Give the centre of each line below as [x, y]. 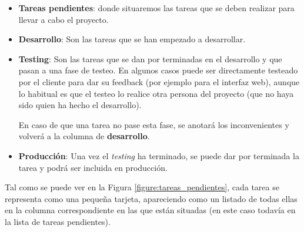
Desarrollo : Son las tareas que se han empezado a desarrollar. [132, 39]
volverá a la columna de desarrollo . [84, 136]
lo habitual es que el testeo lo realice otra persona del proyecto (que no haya [156, 93]
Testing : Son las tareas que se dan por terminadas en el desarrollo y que [150, 58]
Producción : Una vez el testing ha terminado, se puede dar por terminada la [159, 155]
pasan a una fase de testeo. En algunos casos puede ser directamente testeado [158, 70]
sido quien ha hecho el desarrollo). [80, 105]
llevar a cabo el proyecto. [64, 19]
